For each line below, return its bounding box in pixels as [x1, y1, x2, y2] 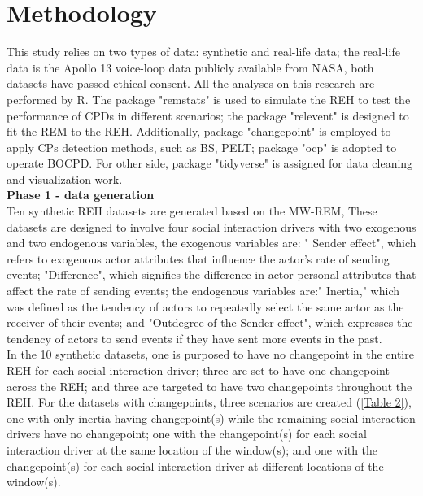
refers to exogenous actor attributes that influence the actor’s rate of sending [7, 250, 390, 267]
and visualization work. [7, 170, 123, 187]
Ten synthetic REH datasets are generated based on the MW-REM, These [7, 202, 377, 220]
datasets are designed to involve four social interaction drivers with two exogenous [7, 218, 416, 235]
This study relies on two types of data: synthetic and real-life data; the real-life [7, 43, 400, 60]
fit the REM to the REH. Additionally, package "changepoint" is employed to [7, 123, 391, 140]
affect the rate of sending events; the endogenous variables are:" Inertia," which [7, 282, 400, 299]
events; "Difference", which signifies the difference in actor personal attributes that [7, 266, 416, 283]
